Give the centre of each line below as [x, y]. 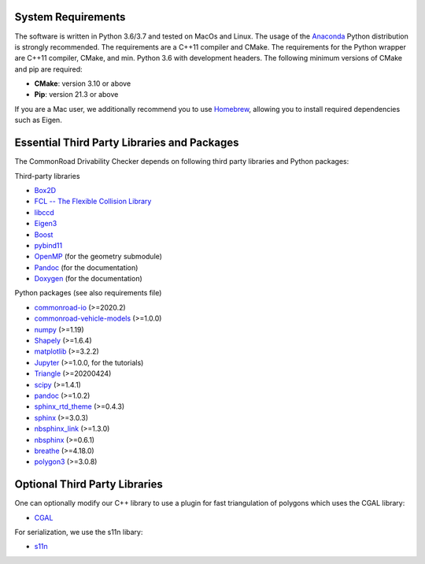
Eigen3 [46, 224]
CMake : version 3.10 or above [83, 83]
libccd [44, 212]
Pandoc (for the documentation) [86, 267]
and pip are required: [48, 69]
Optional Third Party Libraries [89, 484]
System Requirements [70, 17]
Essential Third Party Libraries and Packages [127, 143]
